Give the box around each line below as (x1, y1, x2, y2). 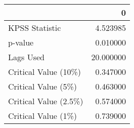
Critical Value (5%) (8, 80, 77, 92)
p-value (8, 36, 34, 48)
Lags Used (8, 51, 44, 63)
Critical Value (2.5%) (8, 95, 83, 107)
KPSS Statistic (8, 22, 61, 33)
